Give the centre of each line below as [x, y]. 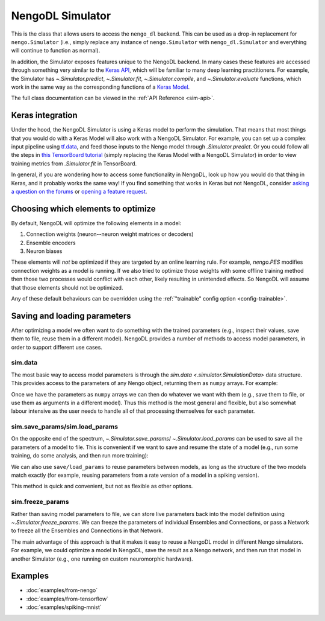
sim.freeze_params [40, 502]
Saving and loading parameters [71, 316]
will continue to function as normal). [56, 51]
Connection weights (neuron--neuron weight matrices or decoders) [110, 234]
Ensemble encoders [51, 243]
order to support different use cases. [57, 347]
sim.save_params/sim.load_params [65, 427]
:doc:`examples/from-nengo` [62, 590]
